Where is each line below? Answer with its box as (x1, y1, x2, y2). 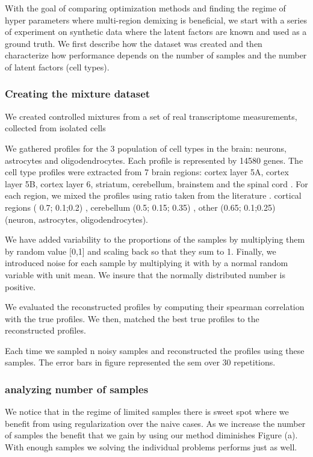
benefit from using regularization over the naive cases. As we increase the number (5, 417, 306, 429)
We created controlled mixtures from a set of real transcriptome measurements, (5, 110, 297, 122)
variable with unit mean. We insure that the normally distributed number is (5, 268, 285, 281)
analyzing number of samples (5, 381, 149, 396)
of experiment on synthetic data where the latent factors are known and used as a (5, 25, 307, 38)
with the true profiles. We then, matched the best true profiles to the (5, 312, 259, 325)
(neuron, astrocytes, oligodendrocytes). (5, 213, 148, 225)
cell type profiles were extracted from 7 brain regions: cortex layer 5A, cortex (5, 166, 289, 178)
